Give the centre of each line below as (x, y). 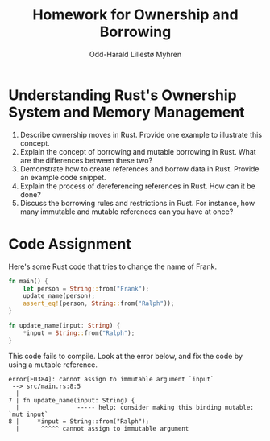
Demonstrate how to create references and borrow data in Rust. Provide (139, 169)
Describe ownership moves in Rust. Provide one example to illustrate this (141, 134)
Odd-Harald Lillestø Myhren (135, 54)
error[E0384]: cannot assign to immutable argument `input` (112, 379)
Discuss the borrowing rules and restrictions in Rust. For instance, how (137, 203)
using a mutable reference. (53, 365)
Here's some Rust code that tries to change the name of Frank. (113, 266)
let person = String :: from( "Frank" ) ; (86, 289)
